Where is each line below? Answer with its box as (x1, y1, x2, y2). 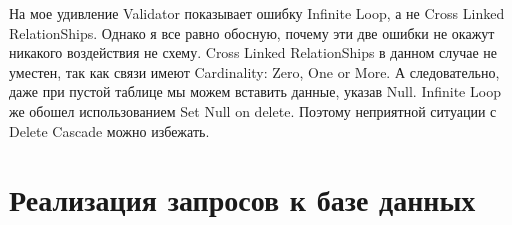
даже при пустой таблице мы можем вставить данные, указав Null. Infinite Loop (9, 81, 501, 102)
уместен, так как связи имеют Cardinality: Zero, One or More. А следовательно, (9, 61, 500, 82)
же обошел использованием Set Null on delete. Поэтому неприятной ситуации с (9, 100, 497, 121)
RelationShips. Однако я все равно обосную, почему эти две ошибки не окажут (9, 22, 495, 43)
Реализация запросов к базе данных (9, 179, 476, 220)
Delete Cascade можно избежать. (9, 120, 210, 141)
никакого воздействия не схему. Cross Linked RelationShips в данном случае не (9, 42, 497, 63)
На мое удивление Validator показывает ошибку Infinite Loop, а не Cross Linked (9, 3, 505, 23)
